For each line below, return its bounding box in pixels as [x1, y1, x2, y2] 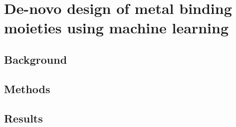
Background [4, 51, 67, 67]
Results [4, 110, 43, 126]
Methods [4, 81, 50, 96]
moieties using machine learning [4, 17, 229, 38]
